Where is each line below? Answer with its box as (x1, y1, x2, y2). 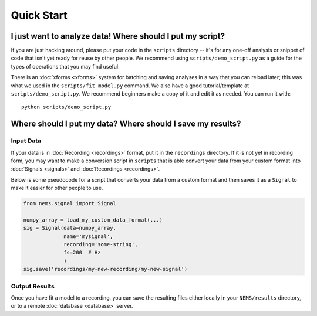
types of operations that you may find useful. (11, 63, 120, 70)
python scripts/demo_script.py (21, 104, 112, 111)
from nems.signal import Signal (23, 200, 117, 207)
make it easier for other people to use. (11, 185, 103, 192)
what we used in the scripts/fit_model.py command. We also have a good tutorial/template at (11, 82, 249, 89)
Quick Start (11, 9, 68, 22)
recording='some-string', (63, 241, 138, 248)
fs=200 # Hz (63, 249, 101, 256)
